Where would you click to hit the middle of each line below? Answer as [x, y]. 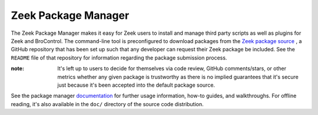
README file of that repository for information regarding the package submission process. [119, 57]
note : [18, 68]
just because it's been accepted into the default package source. [136, 85]
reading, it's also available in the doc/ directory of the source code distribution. [107, 104]
